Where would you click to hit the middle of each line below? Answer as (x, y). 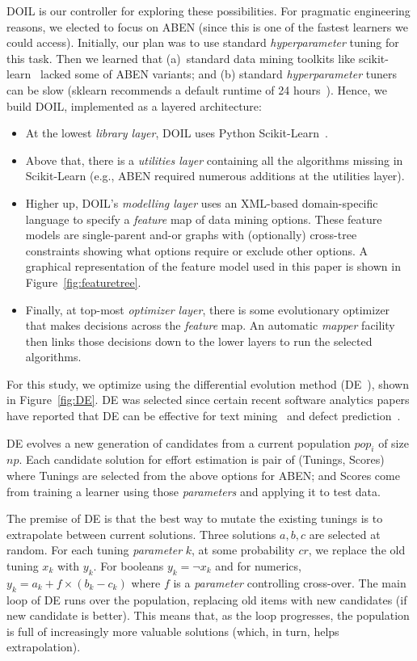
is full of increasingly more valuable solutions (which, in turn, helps (173, 631)
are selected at (345, 534)
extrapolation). (44, 647)
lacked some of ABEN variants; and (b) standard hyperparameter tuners (219, 74)
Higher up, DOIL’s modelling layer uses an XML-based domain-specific (202, 202)
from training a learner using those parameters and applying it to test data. (194, 491)
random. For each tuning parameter (95, 550)
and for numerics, (258, 566)
